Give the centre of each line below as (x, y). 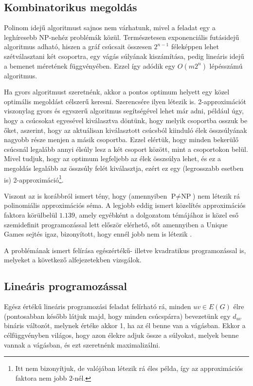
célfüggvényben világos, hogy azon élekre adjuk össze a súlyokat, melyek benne (121, 335)
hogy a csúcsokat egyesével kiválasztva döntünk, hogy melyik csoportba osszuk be (126, 120)
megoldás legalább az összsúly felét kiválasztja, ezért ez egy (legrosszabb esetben (124, 168)
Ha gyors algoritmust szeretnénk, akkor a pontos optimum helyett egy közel (117, 92)
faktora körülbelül (31, 214)
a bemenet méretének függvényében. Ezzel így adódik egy (90, 65)
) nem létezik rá (216, 195)
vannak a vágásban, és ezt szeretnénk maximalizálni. (82, 344)
